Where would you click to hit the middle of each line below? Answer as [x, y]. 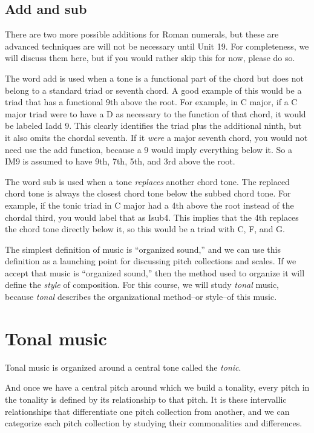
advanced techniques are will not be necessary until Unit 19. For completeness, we [157, 46]
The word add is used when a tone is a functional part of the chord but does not [154, 78]
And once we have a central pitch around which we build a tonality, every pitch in [157, 387]
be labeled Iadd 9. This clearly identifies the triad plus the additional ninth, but [153, 125]
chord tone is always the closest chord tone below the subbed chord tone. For [148, 193]
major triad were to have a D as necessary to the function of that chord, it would [155, 113]
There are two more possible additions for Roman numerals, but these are [142, 34]
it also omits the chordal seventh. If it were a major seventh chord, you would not [156, 137]
